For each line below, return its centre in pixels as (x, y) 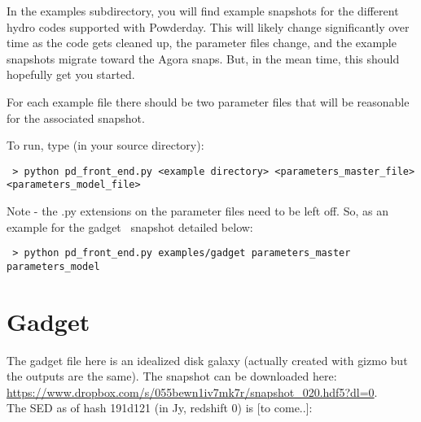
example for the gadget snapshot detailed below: (130, 226)
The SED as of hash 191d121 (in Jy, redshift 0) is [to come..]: (160, 408)
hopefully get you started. (71, 74)
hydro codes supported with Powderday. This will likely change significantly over (208, 26)
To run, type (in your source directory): (105, 145)
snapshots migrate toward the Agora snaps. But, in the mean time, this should (203, 58)
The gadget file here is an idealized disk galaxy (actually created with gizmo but (207, 360)
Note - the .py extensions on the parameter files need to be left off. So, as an (197, 211)
